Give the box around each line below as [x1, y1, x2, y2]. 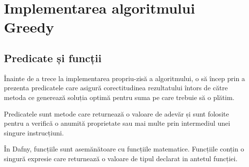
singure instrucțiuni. [4, 127, 64, 137]
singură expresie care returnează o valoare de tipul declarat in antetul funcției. [4, 153, 238, 163]
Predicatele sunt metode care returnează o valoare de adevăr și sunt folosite [4, 108, 229, 118]
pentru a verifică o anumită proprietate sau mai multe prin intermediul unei [4, 118, 231, 128]
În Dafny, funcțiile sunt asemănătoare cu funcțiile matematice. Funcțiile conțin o [4, 144, 244, 154]
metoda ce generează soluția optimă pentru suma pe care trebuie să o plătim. [4, 92, 235, 102]
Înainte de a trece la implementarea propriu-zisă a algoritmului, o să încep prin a [4, 73, 245, 83]
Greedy [4, 17, 54, 37]
